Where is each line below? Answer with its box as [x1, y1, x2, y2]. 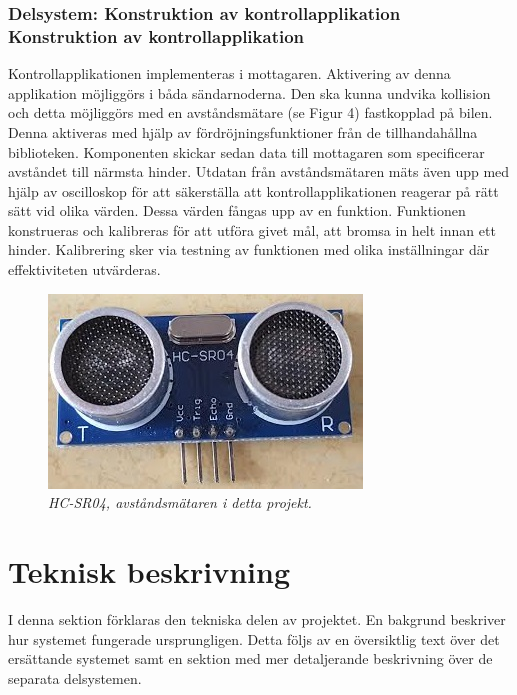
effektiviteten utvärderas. [8, 259, 161, 280]
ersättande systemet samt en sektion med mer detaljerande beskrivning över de [8, 648, 493, 669]
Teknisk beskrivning [8, 551, 290, 592]
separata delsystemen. [8, 667, 142, 688]
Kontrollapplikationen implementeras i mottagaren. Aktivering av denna [8, 63, 451, 84]
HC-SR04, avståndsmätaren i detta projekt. [48, 492, 312, 513]
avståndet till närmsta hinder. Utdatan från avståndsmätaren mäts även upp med [8, 161, 510, 182]
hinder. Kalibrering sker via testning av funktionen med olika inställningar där [8, 239, 490, 260]
